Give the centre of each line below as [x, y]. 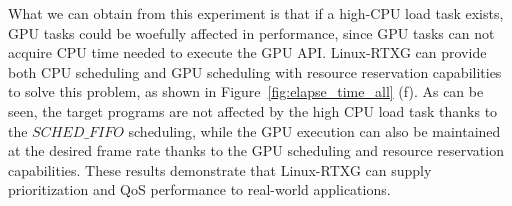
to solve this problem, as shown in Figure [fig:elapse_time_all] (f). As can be [246, 91]
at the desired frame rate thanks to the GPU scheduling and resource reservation [256, 150]
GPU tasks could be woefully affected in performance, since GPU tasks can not [251, 32]
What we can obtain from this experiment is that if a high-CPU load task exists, [256, 13]
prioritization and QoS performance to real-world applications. [199, 189]
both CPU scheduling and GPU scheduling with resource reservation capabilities [255, 71]
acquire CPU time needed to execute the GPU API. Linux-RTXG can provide [247, 52]
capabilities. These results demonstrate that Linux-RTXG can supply [220, 169]
